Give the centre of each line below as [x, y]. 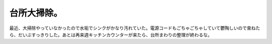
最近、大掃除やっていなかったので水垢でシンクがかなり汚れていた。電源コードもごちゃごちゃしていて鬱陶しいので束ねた [135, 28]
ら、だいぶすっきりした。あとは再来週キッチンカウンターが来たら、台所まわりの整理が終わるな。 [111, 34]
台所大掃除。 [36, 13]
